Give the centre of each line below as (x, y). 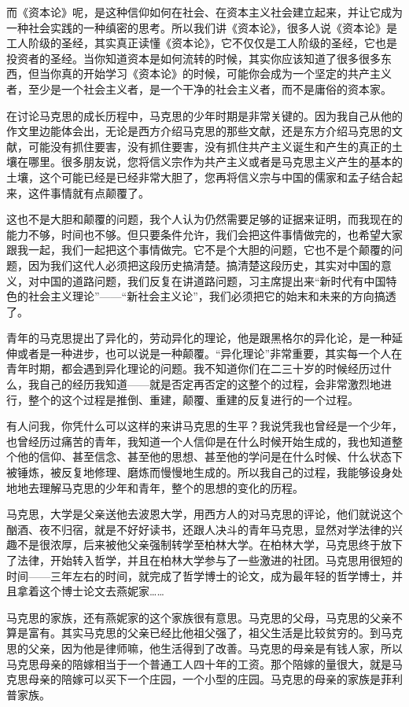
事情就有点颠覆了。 (99, 192)
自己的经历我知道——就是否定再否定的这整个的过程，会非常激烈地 (210, 384)
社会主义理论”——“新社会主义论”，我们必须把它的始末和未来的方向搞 (206, 296)
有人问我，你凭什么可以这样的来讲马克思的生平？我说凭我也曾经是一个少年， (204, 426)
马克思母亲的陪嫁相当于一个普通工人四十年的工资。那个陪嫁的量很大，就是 (199, 663)
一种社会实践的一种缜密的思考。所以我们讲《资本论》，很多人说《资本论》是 (202, 27)
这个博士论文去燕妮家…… (101, 591)
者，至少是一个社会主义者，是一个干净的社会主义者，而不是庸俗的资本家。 (199, 88)
